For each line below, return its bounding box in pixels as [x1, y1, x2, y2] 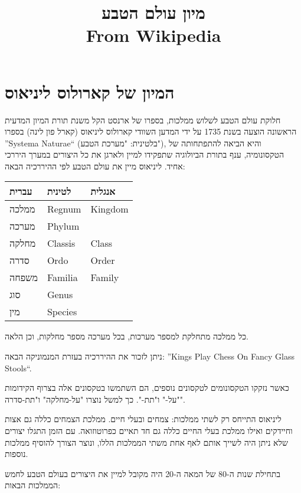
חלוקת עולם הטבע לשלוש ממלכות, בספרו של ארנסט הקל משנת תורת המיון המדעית [5, 113, 281, 126]
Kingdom [90, 202, 129, 216]
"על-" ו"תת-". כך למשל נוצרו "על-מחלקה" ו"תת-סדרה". [5, 393, 185, 405]
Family [90, 270, 119, 285]
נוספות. [5, 448, 28, 460]
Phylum [47, 219, 80, 233]
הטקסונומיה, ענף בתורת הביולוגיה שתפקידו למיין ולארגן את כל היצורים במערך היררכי [5, 148, 284, 161]
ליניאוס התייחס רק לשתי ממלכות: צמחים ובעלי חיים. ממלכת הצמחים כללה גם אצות [5, 413, 282, 425]
